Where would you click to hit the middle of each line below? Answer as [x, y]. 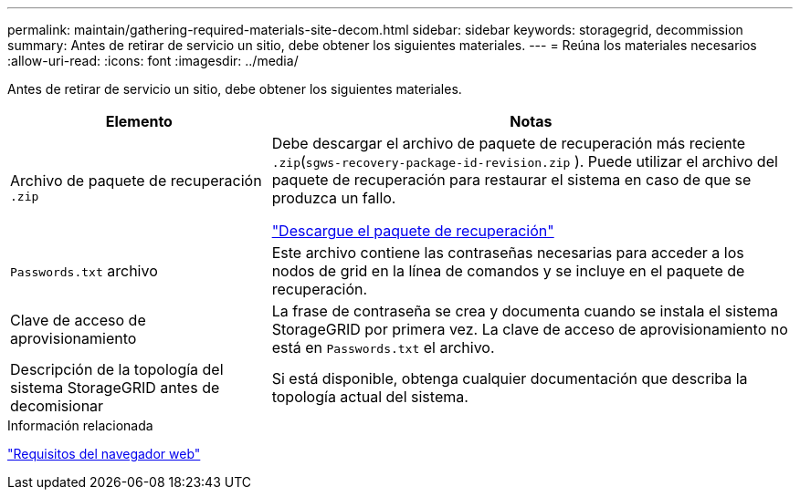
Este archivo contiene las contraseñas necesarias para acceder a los [508, 253]
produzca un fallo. [334, 198]
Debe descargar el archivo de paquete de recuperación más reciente [509, 143]
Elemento [139, 121]
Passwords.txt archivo [84, 271]
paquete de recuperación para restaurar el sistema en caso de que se [511, 180]
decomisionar [57, 406]
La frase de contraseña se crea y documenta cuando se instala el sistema [525, 311]
